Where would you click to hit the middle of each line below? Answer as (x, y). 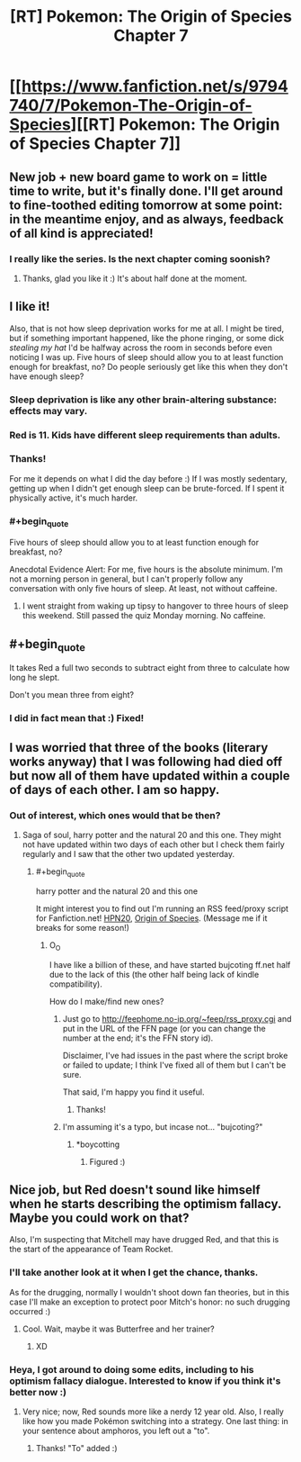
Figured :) (107, 1161)
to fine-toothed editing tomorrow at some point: (146, 205)
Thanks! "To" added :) (77, 1448)
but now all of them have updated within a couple (150, 776)
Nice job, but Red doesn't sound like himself (135, 1190)
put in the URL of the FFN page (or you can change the (164, 1028)
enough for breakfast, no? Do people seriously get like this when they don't (149, 366)
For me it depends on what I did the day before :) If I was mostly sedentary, (148, 478)
